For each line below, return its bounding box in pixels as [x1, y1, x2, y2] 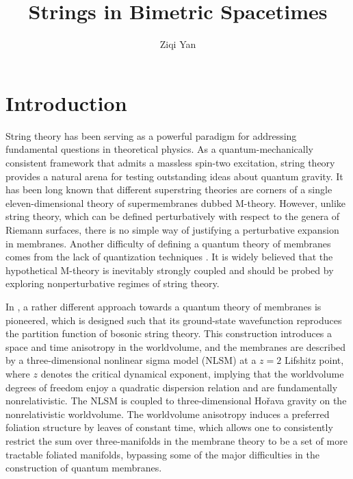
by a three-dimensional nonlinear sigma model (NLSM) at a [5, 353, 257, 367]
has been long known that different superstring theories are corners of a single [5, 182, 332, 197]
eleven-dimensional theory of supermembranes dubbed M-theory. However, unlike [5, 195, 346, 210]
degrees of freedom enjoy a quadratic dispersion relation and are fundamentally [5, 380, 338, 394]
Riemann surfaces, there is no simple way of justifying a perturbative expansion [5, 223, 339, 236]
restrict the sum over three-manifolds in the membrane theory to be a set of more [5, 433, 348, 447]
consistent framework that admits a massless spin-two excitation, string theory [5, 156, 335, 170]
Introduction [5, 88, 127, 116]
